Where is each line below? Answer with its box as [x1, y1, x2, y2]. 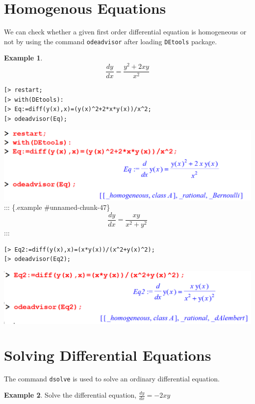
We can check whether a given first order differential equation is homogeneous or [4, 27, 247, 37]
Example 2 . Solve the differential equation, [4, 390, 137, 400]
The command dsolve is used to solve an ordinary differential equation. [4, 373, 220, 383]
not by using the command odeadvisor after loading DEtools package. [4, 36, 217, 46]
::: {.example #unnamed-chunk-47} [4, 202, 110, 212]
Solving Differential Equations [4, 345, 211, 365]
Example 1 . [4, 53, 43, 63]
